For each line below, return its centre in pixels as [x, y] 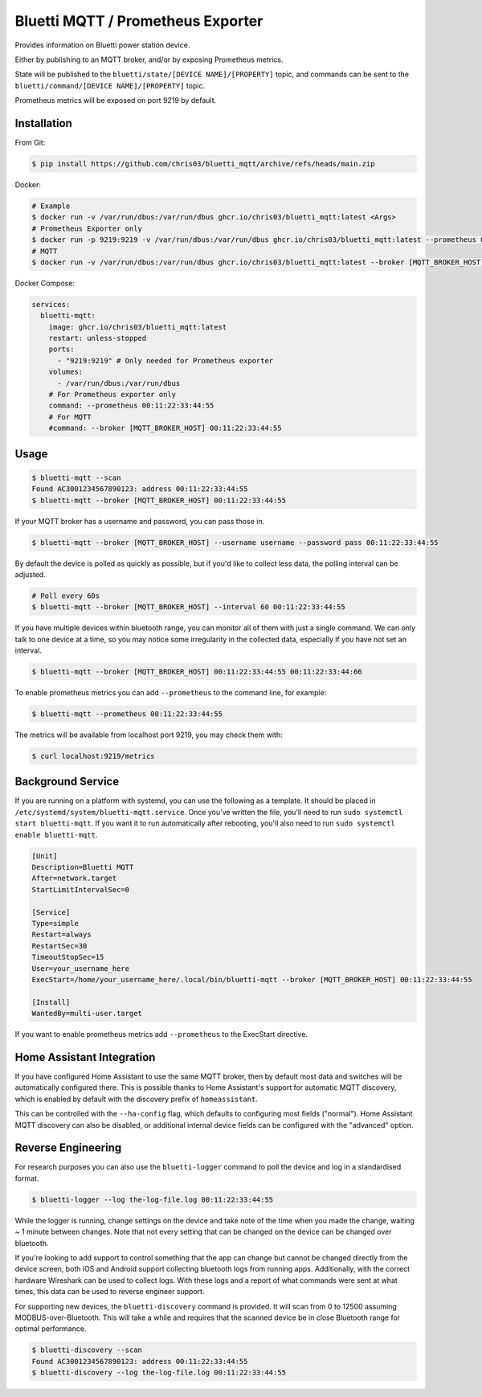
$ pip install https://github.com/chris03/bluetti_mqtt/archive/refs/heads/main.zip [203, 164]
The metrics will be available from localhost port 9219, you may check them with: [149, 735]
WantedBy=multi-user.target [87, 1014]
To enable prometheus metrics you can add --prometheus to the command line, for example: [171, 693]
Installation [43, 123]
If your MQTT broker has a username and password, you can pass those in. [140, 521]
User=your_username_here [81, 968]
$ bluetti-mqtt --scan [76, 477]
